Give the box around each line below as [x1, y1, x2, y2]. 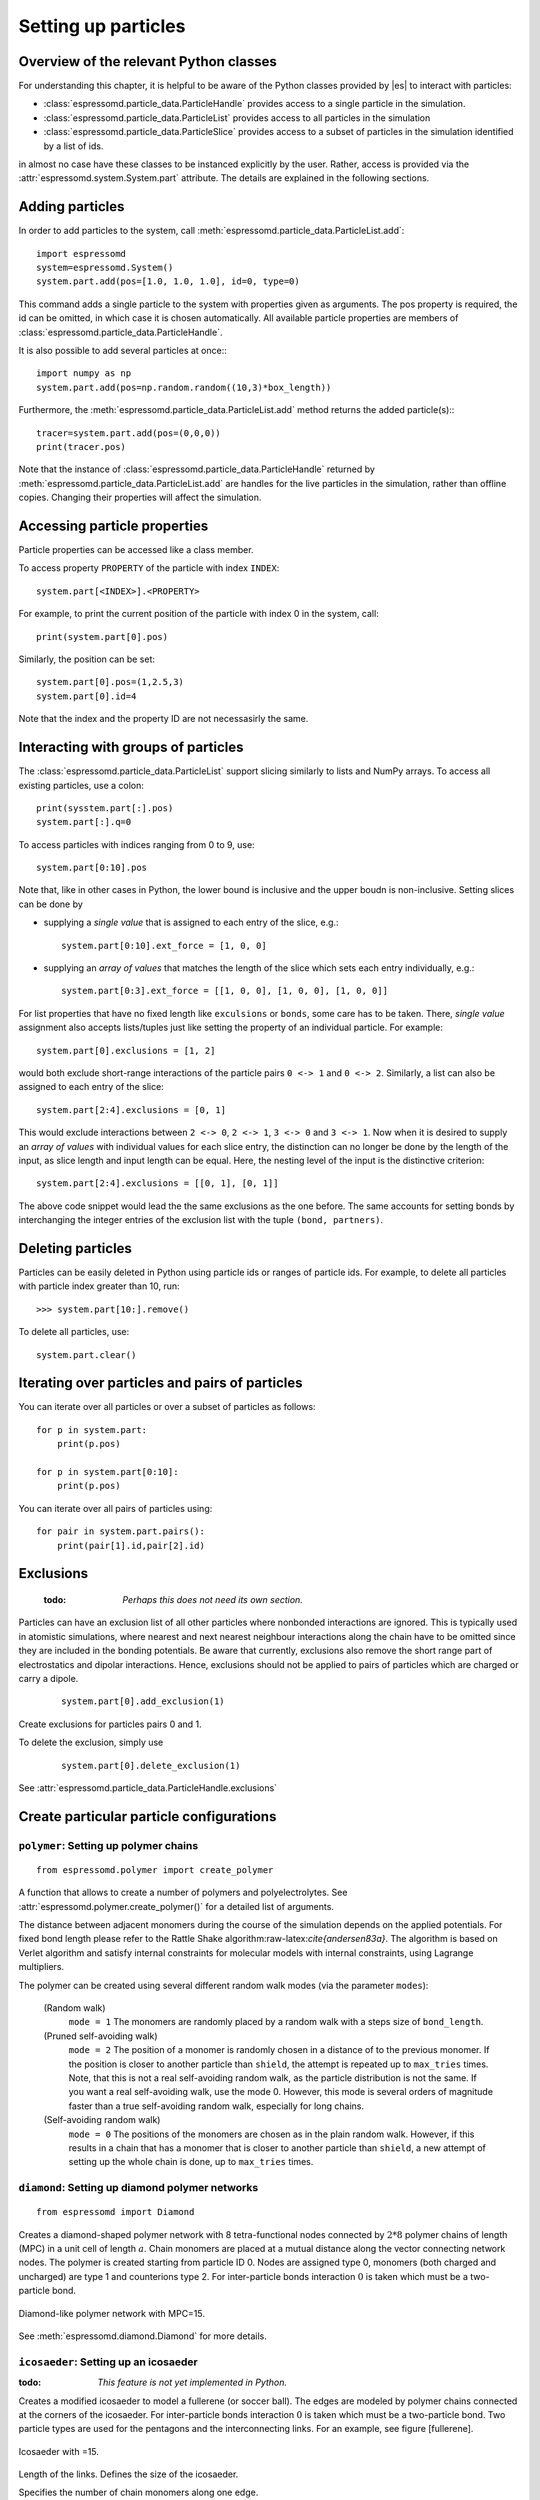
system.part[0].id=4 [36, 690, 137, 702]
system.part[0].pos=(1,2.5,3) [36, 676, 185, 688]
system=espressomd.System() [36, 262, 174, 274]
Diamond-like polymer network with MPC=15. [18, 2307, 205, 2319]
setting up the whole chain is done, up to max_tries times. [68, 2156, 314, 2168]
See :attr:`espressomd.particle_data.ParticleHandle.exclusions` [18, 1781, 278, 1794]
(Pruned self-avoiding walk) [43, 2030, 158, 2042]
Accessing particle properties [18, 517, 209, 534]
